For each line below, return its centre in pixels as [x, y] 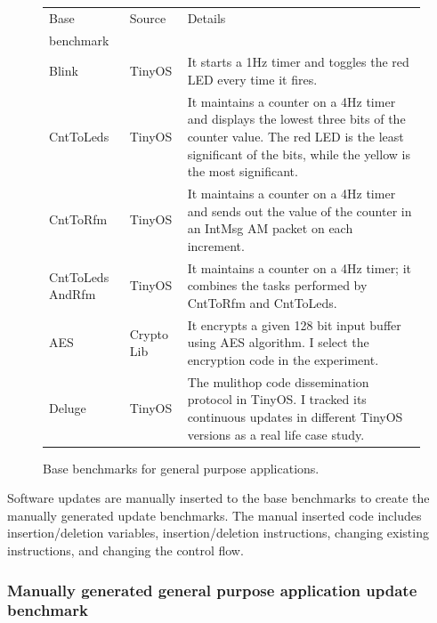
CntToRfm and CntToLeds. [262, 302]
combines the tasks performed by [277, 285]
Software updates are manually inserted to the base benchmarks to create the [218, 498]
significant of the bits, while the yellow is [299, 154]
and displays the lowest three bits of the [296, 119]
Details [206, 17]
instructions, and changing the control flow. [125, 550]
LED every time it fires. [252, 80]
